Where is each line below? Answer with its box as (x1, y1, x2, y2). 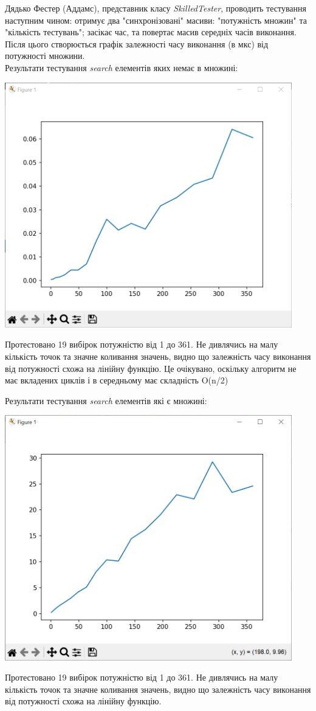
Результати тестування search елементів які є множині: (5, 394, 207, 407)
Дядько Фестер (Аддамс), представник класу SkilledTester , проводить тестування (5, 2, 306, 14)
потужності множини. (5, 49, 85, 62)
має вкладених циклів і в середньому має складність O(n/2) (5, 374, 228, 386)
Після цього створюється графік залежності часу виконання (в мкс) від (5, 37, 269, 50)
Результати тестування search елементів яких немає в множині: (5, 61, 238, 74)
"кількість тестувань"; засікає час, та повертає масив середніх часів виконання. (5, 26, 297, 38)
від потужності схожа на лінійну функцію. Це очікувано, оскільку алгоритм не (5, 362, 297, 374)
